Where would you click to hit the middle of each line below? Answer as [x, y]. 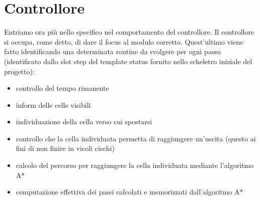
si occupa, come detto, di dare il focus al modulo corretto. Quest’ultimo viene [124, 41]
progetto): [19, 71]
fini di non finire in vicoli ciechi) [65, 148]
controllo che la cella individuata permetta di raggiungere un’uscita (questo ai [136, 138]
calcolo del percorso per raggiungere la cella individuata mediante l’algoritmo [135, 165]
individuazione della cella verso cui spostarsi [84, 122]
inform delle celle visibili [53, 105]
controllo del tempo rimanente [62, 88]
